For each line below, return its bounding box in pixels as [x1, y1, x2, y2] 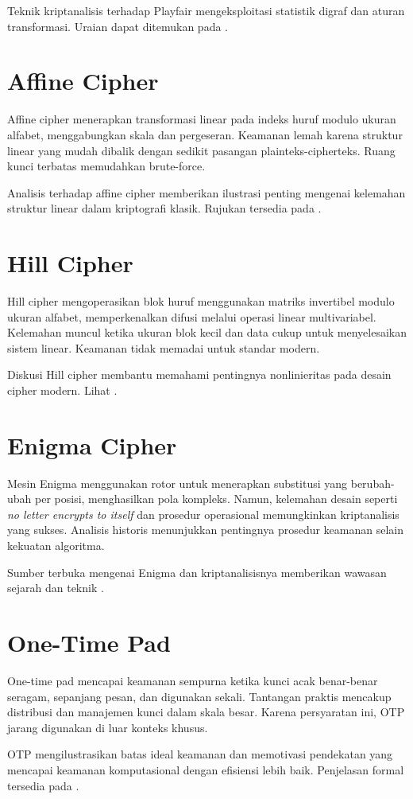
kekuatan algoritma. [7, 537, 105, 554]
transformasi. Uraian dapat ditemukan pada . [7, 18, 228, 34]
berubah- [350, 474, 395, 491]
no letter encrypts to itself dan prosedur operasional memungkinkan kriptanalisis [7, 505, 399, 522]
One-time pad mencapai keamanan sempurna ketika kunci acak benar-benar [7, 672, 378, 688]
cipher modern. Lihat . [7, 381, 118, 398]
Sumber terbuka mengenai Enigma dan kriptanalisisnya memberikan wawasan [7, 563, 387, 580]
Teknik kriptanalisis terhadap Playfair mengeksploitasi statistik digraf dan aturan [7, 2, 405, 18]
